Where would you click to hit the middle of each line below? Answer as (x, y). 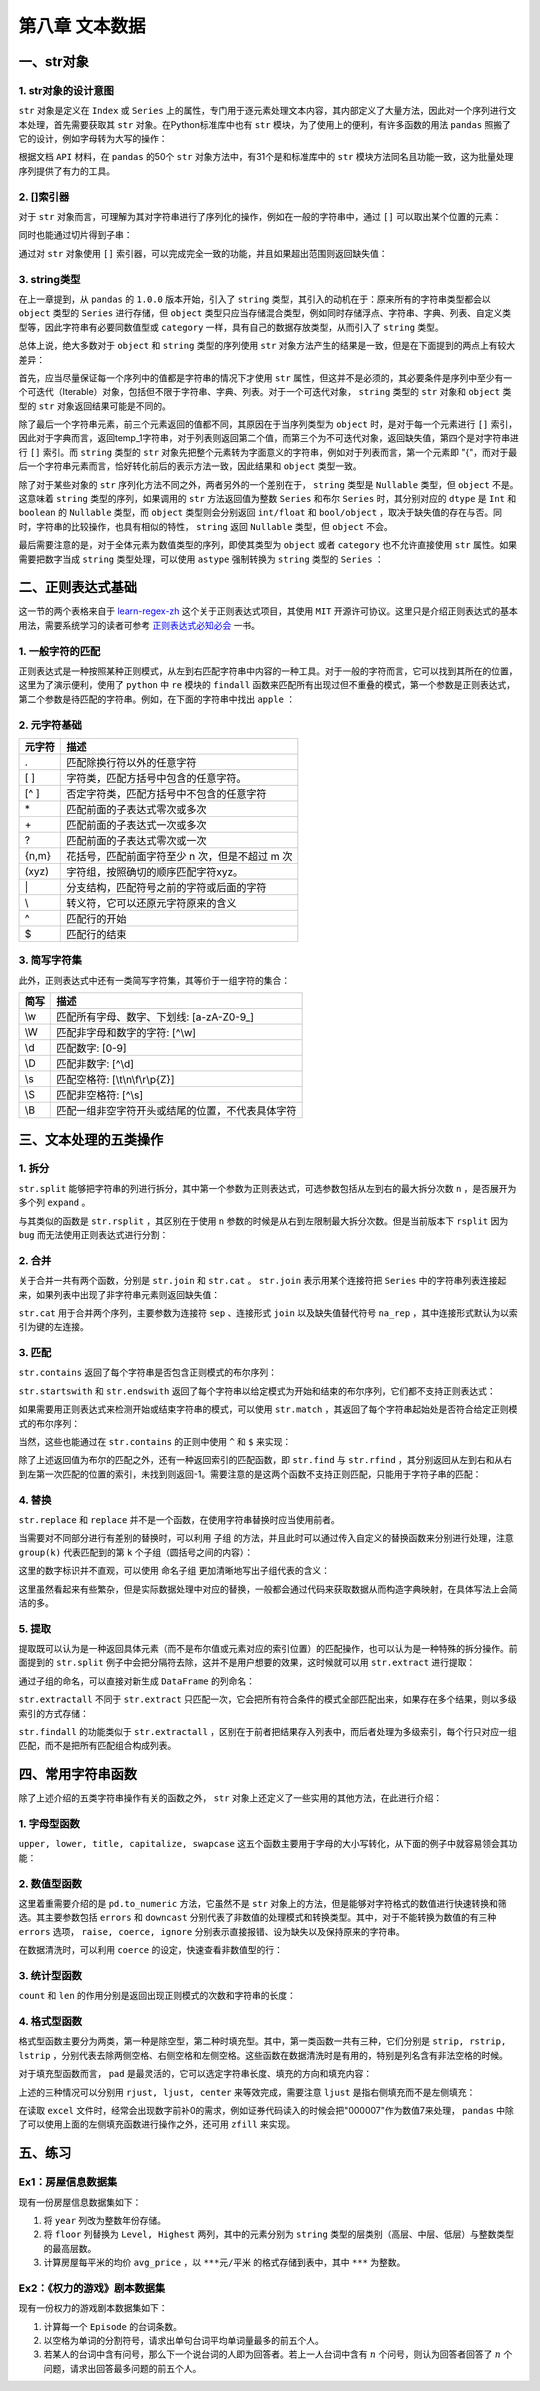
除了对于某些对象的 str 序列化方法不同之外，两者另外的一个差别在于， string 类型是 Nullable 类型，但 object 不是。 (268, 484)
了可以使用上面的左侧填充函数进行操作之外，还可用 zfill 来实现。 (157, 2124)
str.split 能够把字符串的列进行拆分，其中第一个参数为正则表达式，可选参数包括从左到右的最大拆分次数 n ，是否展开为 (267, 1188)
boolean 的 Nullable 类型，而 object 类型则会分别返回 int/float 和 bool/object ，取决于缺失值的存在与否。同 (260, 512)
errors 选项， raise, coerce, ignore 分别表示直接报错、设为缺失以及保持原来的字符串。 (211, 1931)
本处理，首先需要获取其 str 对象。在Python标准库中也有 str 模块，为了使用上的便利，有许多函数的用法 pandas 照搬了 (265, 124)
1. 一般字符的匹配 (59, 651)
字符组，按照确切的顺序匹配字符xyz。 (155, 872)
